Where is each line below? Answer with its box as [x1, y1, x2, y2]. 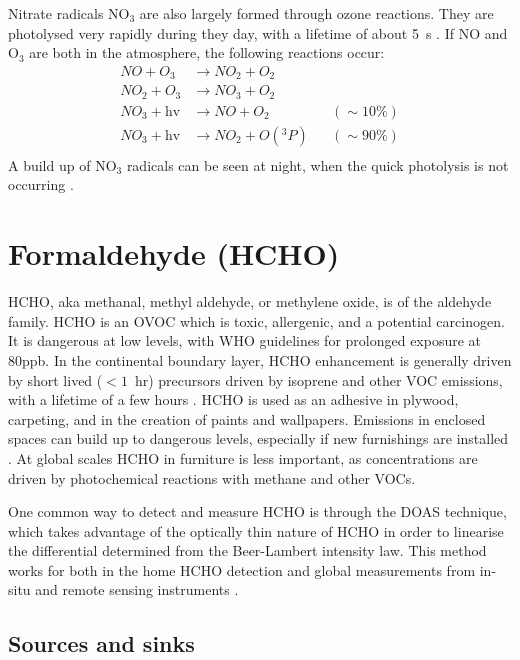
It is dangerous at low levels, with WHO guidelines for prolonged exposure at [8, 330, 482, 351]
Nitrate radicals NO [8, 3, 130, 23]
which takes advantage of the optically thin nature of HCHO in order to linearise [8, 520, 504, 541]
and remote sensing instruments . [35, 579, 239, 600]
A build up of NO [8, 154, 117, 175]
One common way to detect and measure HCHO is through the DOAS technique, [8, 501, 507, 522]
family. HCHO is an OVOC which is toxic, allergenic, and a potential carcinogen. [8, 310, 505, 331]
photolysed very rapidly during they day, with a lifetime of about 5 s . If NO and [8, 22, 508, 43]
